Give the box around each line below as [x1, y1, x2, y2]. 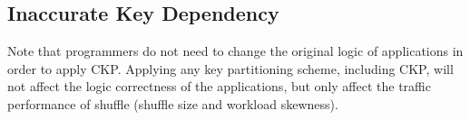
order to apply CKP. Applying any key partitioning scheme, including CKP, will [7, 59, 454, 78]
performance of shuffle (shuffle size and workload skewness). [7, 94, 338, 113]
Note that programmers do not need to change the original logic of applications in [7, 42, 464, 60]
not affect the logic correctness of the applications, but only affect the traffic [7, 77, 431, 96]
